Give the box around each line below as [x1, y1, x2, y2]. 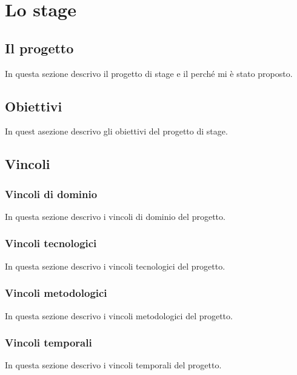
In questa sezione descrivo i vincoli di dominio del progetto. [5, 210, 225, 222]
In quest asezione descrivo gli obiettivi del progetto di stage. [5, 125, 228, 138]
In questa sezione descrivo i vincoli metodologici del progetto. [5, 309, 233, 322]
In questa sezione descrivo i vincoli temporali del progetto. [5, 359, 222, 371]
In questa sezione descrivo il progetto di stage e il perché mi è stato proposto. [5, 67, 293, 79]
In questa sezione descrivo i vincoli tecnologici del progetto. [5, 259, 225, 272]
